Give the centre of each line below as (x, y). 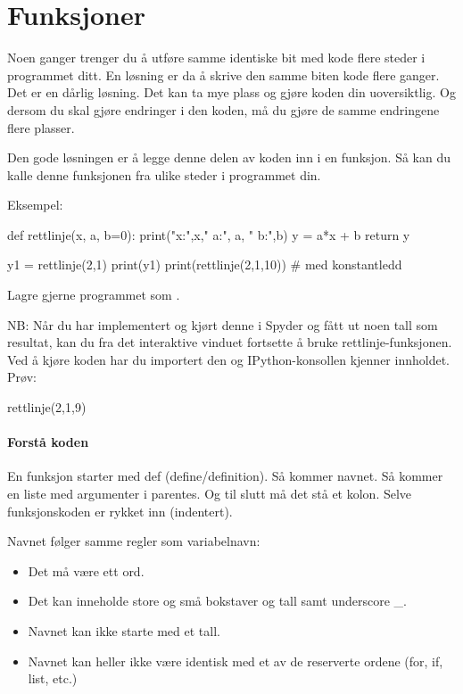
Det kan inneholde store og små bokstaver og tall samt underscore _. (217, 601)
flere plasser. (41, 127)
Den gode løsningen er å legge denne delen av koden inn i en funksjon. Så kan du (229, 157)
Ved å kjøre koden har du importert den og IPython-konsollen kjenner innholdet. (228, 359)
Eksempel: (35, 205)
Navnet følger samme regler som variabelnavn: (134, 541)
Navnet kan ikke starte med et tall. (124, 630)
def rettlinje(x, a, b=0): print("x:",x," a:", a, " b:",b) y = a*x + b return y (209, 234)
